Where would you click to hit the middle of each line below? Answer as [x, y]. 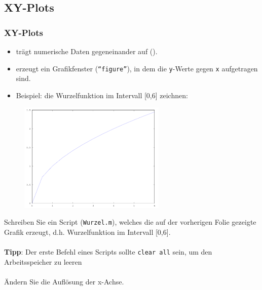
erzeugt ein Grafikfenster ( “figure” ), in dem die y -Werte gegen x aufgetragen [137, 68]
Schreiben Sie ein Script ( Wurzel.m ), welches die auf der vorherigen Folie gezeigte [130, 222]
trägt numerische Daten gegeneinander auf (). [87, 51]
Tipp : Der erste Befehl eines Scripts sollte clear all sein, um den [108, 252]
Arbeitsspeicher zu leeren [43, 261]
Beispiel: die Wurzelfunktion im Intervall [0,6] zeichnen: [102, 95]
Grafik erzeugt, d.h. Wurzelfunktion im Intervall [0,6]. [87, 232]
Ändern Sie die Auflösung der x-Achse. [64, 282]
